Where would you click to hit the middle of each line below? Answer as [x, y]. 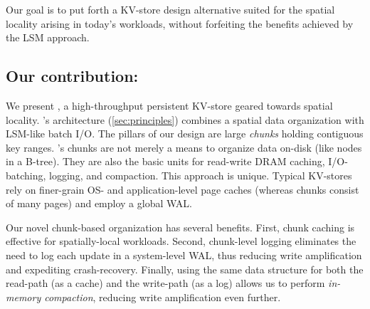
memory [23, 297]
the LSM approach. [48, 37]
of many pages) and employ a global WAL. [99, 203]
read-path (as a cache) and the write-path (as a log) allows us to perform [165, 283]
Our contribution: [72, 76]
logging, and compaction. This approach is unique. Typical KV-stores [201, 175]
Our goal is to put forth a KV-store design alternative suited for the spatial [170, 9]
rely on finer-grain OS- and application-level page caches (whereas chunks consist [183, 189]
